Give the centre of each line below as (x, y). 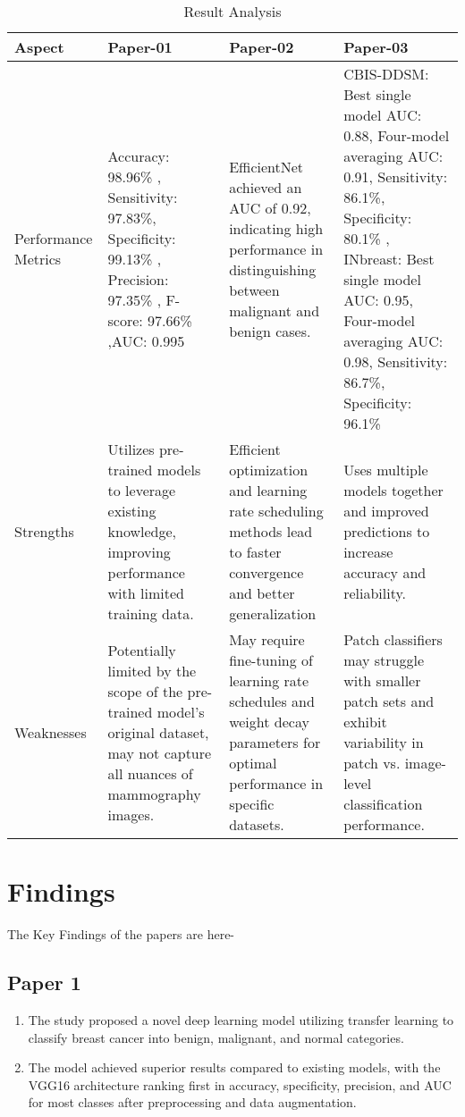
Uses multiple (386, 470)
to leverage (142, 490)
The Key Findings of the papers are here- (121, 934)
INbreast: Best (389, 259)
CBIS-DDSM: (386, 74)
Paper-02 (262, 47)
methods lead (271, 531)
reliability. (375, 593)
